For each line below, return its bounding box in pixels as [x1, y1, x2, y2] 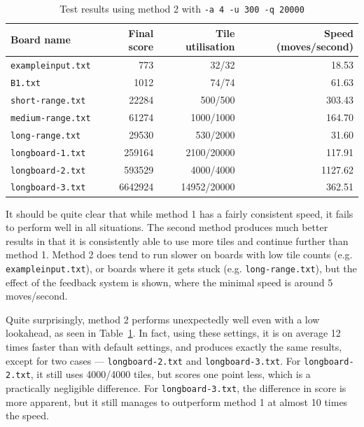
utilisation [185, 39, 235, 54]
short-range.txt [10, 95, 86, 106]
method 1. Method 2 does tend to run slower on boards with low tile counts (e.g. [6, 247, 353, 262]
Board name [10, 32, 71, 47]
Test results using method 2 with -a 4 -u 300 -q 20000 [59, 1, 304, 15]
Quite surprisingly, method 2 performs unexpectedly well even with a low [6, 311, 320, 326]
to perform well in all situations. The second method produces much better [6, 220, 328, 234]
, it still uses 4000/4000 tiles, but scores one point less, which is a [30, 367, 311, 381]
